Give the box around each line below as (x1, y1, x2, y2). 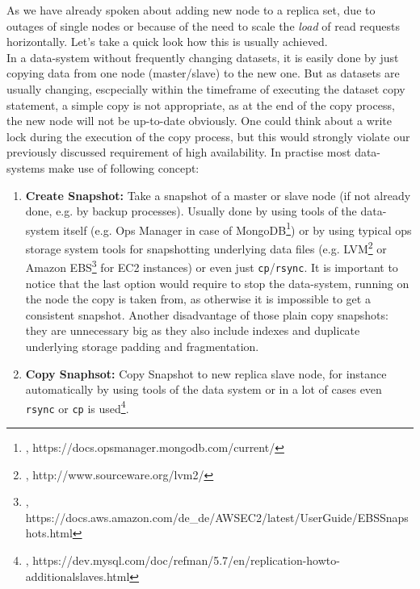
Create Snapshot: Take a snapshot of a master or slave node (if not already (25, 186, 411, 203)
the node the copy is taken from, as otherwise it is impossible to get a (25, 290, 371, 307)
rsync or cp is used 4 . (25, 397, 129, 416)
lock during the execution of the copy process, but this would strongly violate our (6, 127, 410, 144)
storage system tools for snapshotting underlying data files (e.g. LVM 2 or (25, 237, 387, 257)
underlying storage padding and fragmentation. (25, 337, 259, 354)
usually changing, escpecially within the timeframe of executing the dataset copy (6, 80, 405, 97)
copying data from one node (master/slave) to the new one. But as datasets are (6, 65, 400, 81)
